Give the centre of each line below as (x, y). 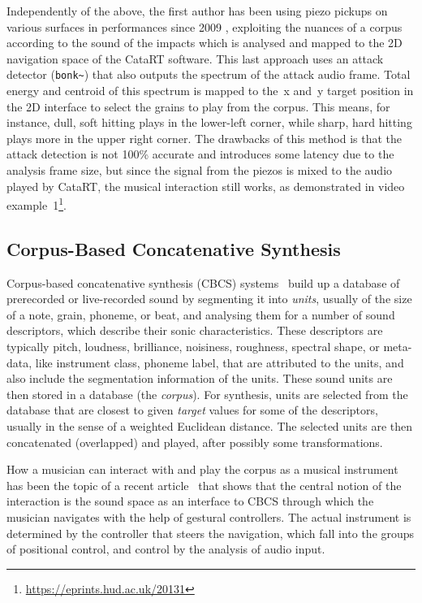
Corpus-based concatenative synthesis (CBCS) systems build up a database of (203, 282)
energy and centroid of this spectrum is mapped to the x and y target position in (210, 91)
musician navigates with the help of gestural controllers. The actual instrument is (209, 516)
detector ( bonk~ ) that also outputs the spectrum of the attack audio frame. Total (209, 74)
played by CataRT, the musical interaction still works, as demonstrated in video (206, 186)
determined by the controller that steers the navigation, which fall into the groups (211, 533)
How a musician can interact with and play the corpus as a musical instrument (202, 469)
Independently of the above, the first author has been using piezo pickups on (197, 11)
